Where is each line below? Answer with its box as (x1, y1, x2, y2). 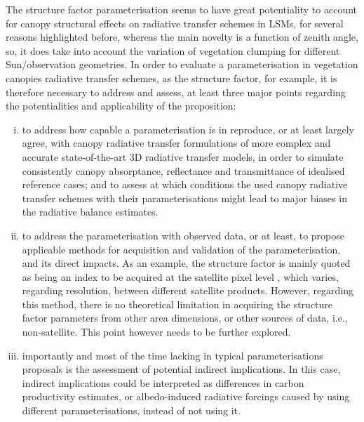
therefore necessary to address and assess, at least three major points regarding (6, 84, 346, 99)
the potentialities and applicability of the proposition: (6, 98, 236, 113)
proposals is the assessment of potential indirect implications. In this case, (22, 362, 341, 376)
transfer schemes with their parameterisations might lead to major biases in (22, 190, 347, 205)
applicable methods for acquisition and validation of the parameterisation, (22, 242, 341, 256)
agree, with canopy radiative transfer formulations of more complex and (22, 136, 331, 150)
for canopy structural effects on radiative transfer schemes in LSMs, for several (6, 15, 344, 30)
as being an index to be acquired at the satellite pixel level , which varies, (22, 269, 339, 284)
